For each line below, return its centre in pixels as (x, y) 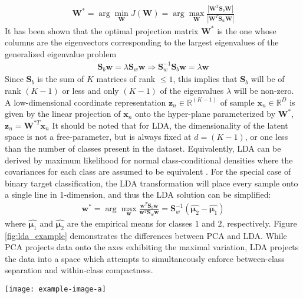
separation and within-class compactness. (79, 270)
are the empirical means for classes (130, 223)
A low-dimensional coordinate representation (85, 102)
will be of (268, 79)
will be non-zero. (264, 91)
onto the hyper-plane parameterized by (205, 114)
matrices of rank (126, 79)
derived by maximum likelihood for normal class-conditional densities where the (149, 160)
